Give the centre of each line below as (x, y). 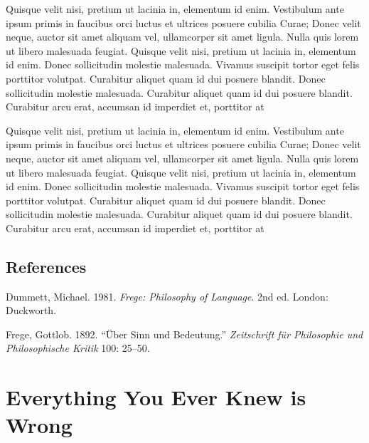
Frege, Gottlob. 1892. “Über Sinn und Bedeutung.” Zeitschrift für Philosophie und (184, 334)
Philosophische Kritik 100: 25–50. (78, 348)
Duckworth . (31, 310)
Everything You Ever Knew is (156, 397)
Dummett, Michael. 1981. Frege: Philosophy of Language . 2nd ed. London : (167, 296)
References (46, 266)
